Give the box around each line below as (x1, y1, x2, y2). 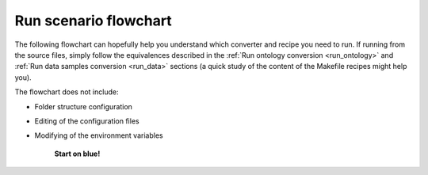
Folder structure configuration (34, 101, 132, 111)
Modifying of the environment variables (34, 131, 163, 140)
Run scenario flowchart (14, 12, 172, 29)
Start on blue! (54, 149, 101, 158)
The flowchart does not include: (14, 87, 119, 97)
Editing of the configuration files (34, 116, 139, 126)
